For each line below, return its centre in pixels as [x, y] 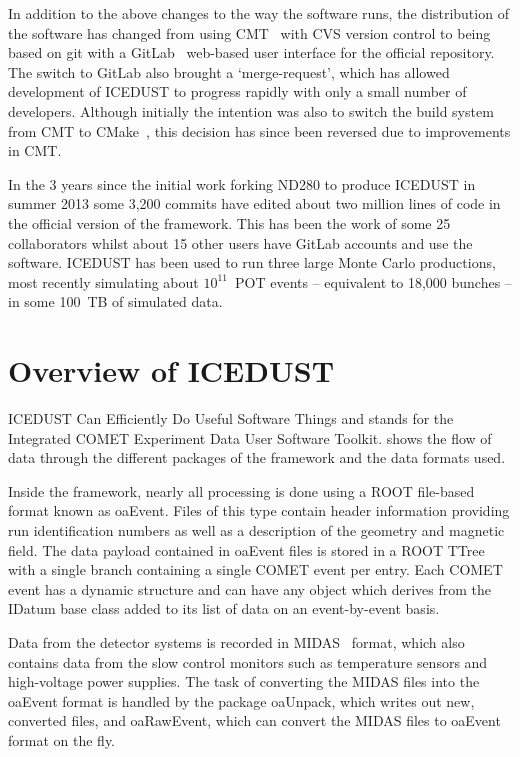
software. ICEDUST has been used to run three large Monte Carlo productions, [252, 262]
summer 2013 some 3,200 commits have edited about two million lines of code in [254, 203]
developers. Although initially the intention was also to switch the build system [251, 110]
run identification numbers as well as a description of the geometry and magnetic [256, 530]
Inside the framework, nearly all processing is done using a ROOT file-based [241, 490]
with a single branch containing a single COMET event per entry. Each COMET [255, 569]
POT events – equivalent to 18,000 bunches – [373, 281]
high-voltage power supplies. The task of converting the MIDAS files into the [244, 681]
